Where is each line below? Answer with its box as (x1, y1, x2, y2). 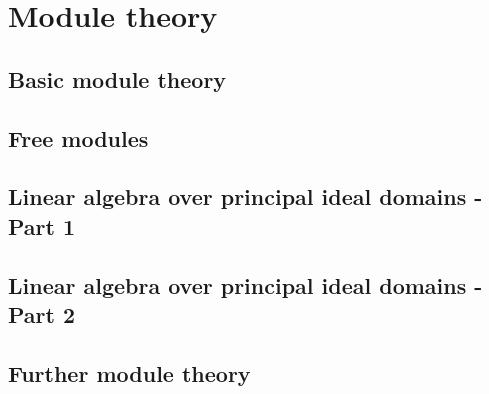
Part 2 (8, 298, 76, 329)
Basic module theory (8, 63, 227, 94)
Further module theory (8, 357, 251, 388)
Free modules (8, 122, 149, 153)
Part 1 (8, 210, 76, 241)
